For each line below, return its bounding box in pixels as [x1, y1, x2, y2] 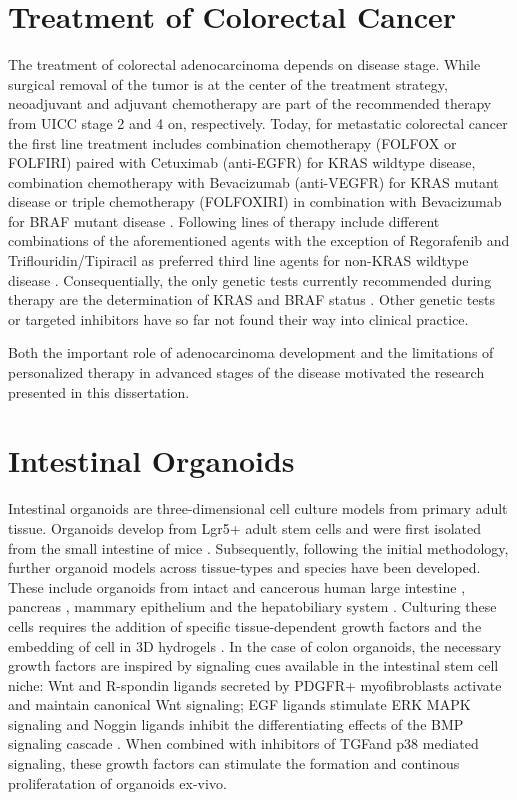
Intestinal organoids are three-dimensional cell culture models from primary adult [8, 498, 508, 519]
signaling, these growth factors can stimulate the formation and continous [8, 753, 460, 774]
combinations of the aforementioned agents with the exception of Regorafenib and [8, 230, 510, 251]
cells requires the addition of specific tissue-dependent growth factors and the [8, 615, 482, 636]
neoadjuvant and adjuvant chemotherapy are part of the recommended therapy [8, 93, 492, 114]
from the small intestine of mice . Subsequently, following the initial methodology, [8, 537, 509, 558]
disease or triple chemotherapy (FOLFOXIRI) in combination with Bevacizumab [8, 191, 502, 212]
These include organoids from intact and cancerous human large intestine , [8, 576, 466, 597]
